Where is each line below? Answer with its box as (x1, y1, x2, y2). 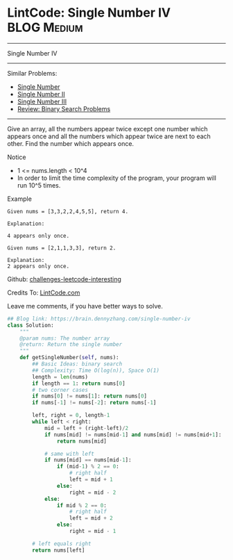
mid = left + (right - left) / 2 (44, 425, 129, 431)
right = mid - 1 (69, 528, 116, 535)
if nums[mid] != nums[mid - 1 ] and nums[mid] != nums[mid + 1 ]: (44, 431, 222, 438)
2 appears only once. (7, 263, 70, 270)
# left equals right (32, 540, 92, 547)
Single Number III (17, 97, 67, 106)
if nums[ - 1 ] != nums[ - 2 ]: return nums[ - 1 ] (32, 400, 157, 406)
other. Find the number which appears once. (7, 139, 134, 147)
